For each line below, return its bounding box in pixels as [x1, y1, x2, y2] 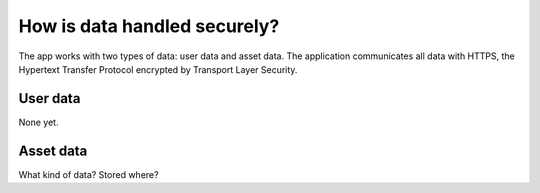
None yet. [18, 116, 59, 128]
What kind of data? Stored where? [18, 168, 159, 180]
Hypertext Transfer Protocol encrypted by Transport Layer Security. [18, 63, 298, 75]
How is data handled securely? [18, 15, 280, 37]
